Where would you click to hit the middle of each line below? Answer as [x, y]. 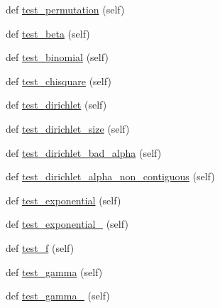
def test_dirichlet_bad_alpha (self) [84, 152]
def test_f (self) [40, 247]
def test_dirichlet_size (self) [68, 128]
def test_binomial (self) [57, 57]
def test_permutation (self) [65, 9]
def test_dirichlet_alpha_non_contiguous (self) [110, 176]
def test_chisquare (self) [59, 81]
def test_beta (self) [48, 33]
